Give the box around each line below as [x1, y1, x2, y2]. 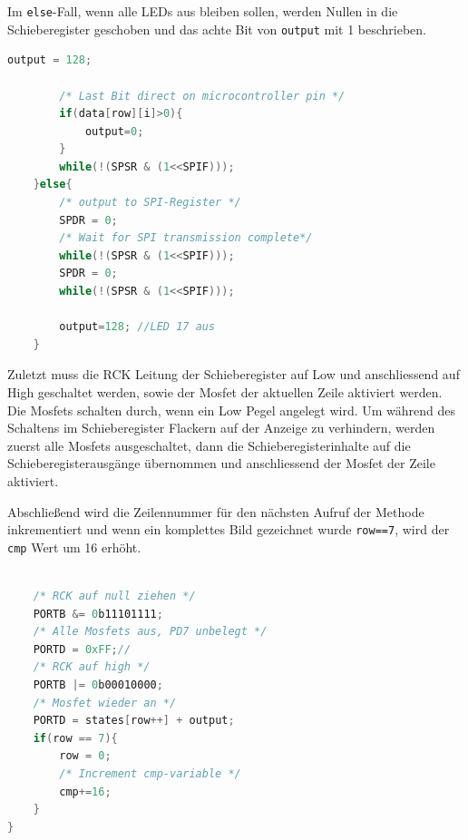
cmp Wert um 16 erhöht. [7, 537, 141, 556]
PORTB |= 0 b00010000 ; [33, 679, 163, 692]
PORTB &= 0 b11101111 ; [33, 607, 163, 620]
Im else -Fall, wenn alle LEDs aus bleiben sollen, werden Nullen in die [7, 2, 398, 20]
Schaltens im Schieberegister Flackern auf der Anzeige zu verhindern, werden [7, 418, 435, 437]
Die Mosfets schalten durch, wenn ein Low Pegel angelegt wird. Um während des [7, 400, 456, 419]
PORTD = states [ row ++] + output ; [33, 714, 235, 728]
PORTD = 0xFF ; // [33, 642, 132, 656]
